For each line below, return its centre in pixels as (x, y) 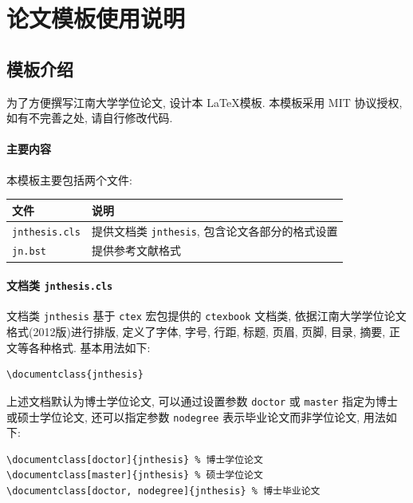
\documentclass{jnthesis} (75, 375)
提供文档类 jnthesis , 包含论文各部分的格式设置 (214, 230)
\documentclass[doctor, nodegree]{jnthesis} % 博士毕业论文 (163, 491)
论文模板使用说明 (96, 18)
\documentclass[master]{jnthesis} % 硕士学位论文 (135, 475)
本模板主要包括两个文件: (69, 179)
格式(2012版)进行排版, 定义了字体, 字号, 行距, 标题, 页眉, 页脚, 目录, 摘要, (196, 332)
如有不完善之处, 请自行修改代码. (90, 118)
